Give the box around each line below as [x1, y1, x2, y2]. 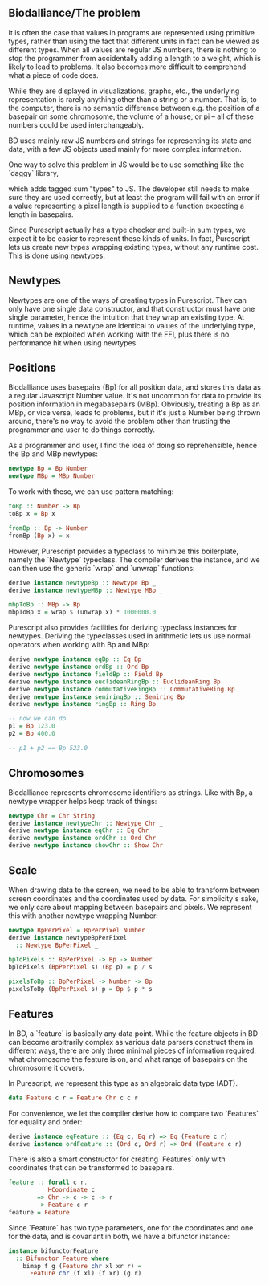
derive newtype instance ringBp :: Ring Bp [8, 700, 157, 708]
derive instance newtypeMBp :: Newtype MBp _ [8, 586, 163, 594]
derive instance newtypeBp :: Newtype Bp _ [8, 578, 157, 587]
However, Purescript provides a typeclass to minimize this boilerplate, [8, 546, 239, 556]
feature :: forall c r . [8, 1178, 88, 1187]
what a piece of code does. [8, 70, 99, 80]
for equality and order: [8, 1116, 83, 1127]
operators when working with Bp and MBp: [8, 640, 150, 650]
